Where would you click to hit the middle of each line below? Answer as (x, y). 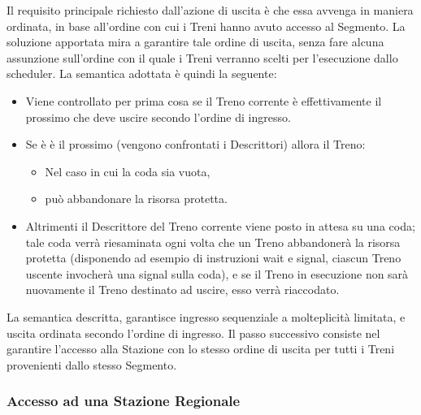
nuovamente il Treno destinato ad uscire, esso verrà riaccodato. (182, 290)
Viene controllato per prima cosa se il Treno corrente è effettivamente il (204, 100)
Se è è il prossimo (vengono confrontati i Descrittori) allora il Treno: (195, 144)
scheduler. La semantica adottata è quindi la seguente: (142, 73)
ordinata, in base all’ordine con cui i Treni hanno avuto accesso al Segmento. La (206, 26)
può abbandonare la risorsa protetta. (136, 199)
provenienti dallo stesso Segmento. (92, 364)
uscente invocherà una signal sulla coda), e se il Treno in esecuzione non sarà (217, 273)
